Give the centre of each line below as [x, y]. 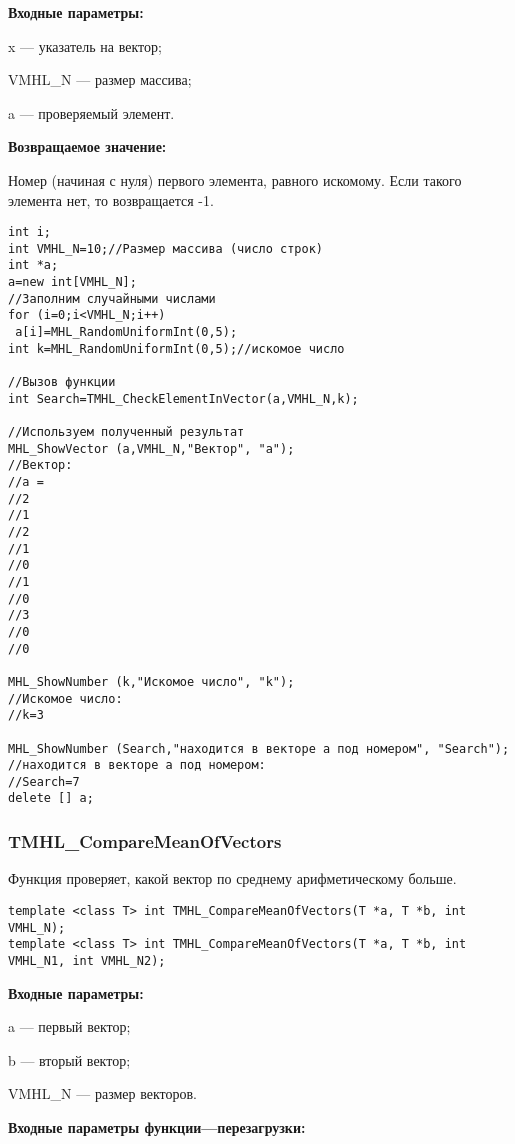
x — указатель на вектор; [85, 45]
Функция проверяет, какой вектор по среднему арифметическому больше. [232, 878]
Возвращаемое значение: [87, 146]
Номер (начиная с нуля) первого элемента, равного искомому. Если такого [235, 179]
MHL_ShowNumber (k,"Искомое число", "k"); [151, 681]
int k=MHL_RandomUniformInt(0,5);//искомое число [176, 348]
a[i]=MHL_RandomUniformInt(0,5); [126, 332]
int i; [29, 232]
